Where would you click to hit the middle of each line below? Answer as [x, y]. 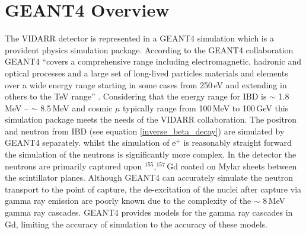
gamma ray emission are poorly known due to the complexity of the [128, 201]
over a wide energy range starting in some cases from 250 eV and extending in [146, 84]
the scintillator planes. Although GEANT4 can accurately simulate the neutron [149, 177]
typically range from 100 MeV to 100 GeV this [206, 108]
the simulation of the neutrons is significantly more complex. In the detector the [151, 154]
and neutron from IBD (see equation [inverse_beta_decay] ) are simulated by [145, 131]
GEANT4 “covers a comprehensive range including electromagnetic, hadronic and [153, 61]
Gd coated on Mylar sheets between [232, 166]
